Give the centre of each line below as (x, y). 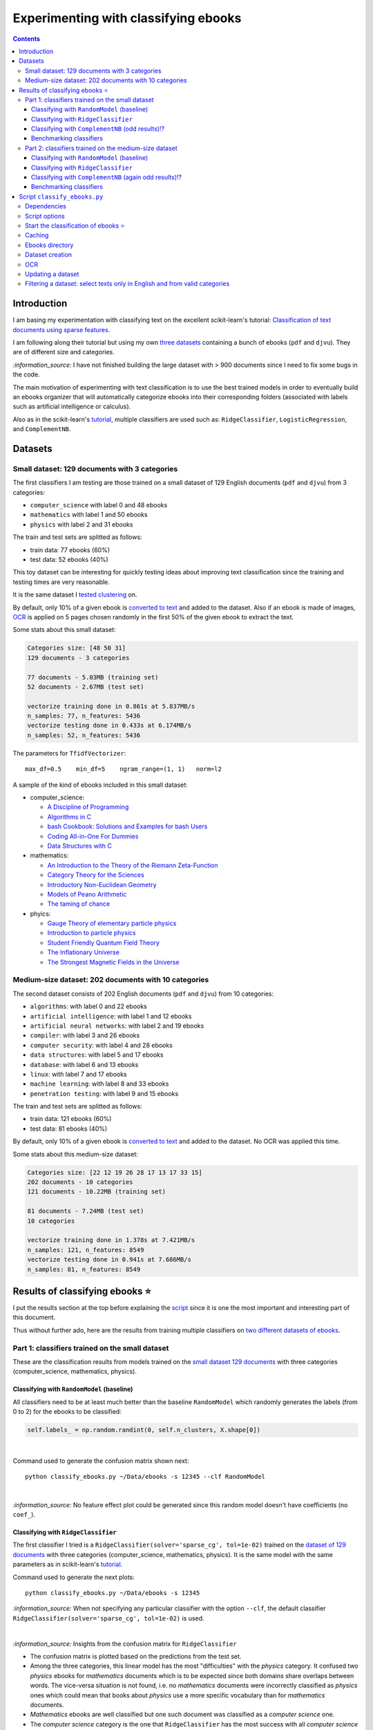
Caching (37, 235)
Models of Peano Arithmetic (87, 894)
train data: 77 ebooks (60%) (70, 549)
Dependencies (46, 206)
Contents (27, 39)
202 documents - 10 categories (80, 1182)
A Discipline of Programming (88, 807)
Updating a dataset (52, 274)
